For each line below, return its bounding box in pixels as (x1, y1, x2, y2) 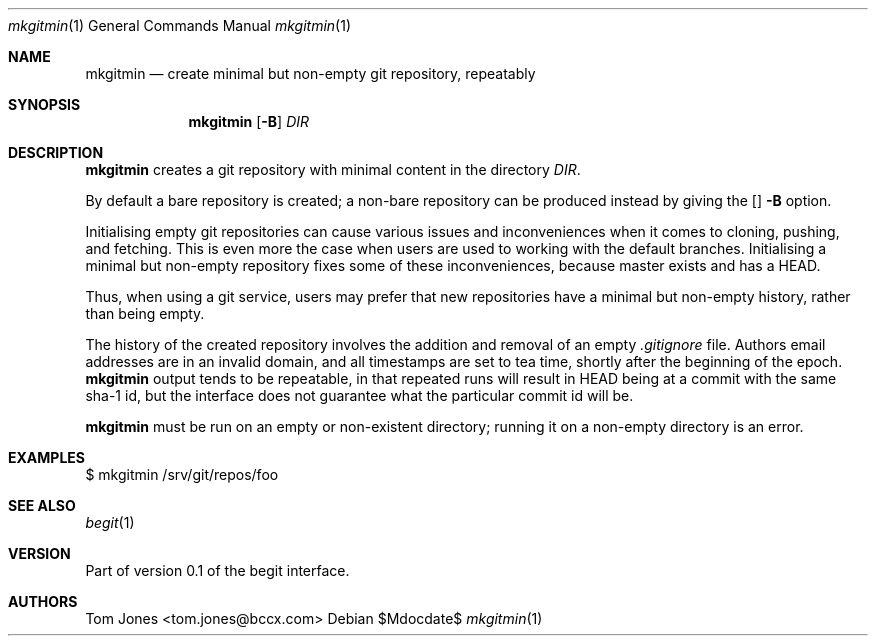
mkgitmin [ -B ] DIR (188, 113, 310, 130)
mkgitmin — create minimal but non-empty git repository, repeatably (85, 65, 536, 82)
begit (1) (85, 514, 135, 531)
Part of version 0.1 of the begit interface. (85, 562, 350, 579)
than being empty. (85, 305, 205, 322)
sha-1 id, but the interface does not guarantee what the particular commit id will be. (85, 387, 634, 404)
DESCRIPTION (8, 144, 104, 161)
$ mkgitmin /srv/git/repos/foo (85, 466, 279, 483)
